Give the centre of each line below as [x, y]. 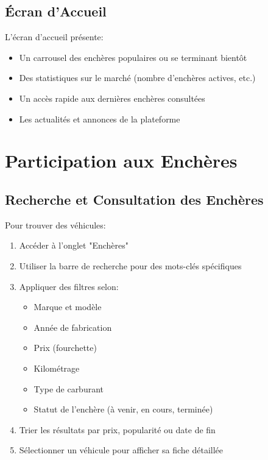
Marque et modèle [68, 307]
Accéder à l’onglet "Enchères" [74, 245]
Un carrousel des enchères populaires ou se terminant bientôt [133, 57]
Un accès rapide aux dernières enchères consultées [112, 98]
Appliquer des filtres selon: [69, 286]
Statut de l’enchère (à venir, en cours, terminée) [123, 409]
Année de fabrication [73, 327]
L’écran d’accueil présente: [54, 37]
